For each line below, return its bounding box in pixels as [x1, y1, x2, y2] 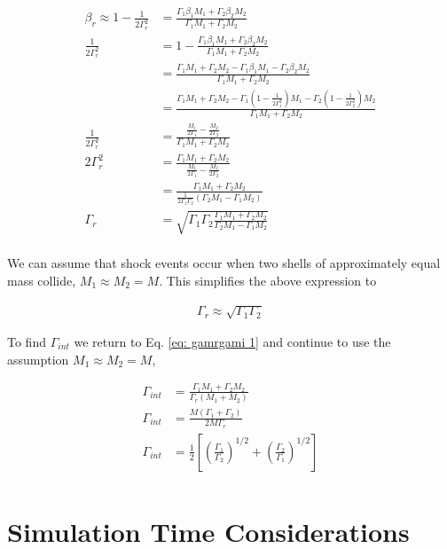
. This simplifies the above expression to [159, 271, 377, 289]
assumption [7, 349, 69, 368]
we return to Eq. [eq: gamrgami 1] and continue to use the [74, 333, 391, 350]
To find [7, 333, 46, 350]
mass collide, [7, 271, 76, 289]
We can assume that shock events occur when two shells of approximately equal [7, 254, 441, 272]
